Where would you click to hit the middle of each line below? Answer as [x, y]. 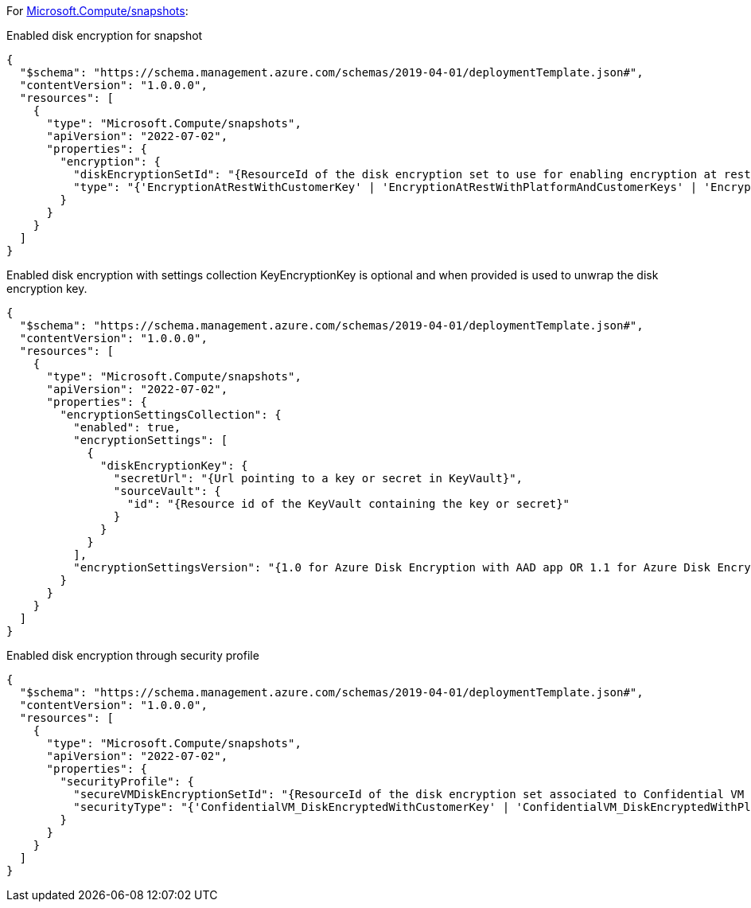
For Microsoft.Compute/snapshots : [97, 11]
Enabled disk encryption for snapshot [105, 35]
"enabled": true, [127, 427]
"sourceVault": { [167, 491]
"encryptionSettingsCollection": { [171, 415]
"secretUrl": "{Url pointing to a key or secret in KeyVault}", [318, 478]
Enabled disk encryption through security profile [133, 655]
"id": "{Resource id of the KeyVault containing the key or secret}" [348, 504]
